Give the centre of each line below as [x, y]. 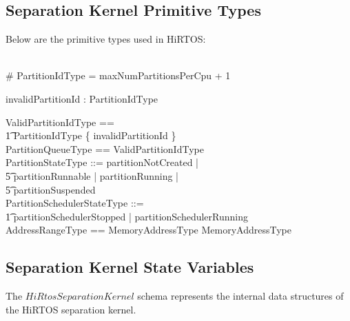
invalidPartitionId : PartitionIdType [82, 98]
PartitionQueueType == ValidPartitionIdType [105, 148]
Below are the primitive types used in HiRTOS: [106, 39]
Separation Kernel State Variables [130, 267]
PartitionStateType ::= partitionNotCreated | [102, 162]
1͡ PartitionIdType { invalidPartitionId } [91, 135]
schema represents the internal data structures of [240, 296]
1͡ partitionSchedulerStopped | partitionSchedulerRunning [127, 216]
